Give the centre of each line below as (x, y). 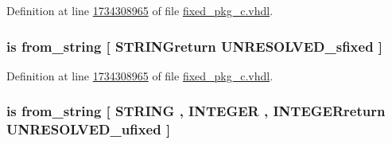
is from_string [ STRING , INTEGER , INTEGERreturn (196, 111)
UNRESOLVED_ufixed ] (89, 129)
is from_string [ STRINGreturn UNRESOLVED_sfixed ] (195, 46)
